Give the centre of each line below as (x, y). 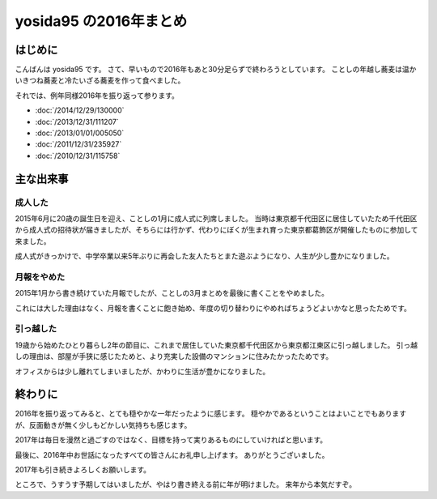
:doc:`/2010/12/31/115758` (78, 156)
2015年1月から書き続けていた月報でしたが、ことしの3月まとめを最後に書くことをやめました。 (172, 293)
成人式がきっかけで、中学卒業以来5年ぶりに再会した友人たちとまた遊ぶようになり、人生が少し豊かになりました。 (204, 256)
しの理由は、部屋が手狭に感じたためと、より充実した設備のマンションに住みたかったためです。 (174, 356)
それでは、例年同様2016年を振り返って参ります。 (97, 95)
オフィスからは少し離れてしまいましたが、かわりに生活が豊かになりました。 (142, 371)
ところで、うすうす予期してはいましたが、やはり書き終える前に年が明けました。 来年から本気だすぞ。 (185, 484)
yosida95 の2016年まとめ (101, 21)
